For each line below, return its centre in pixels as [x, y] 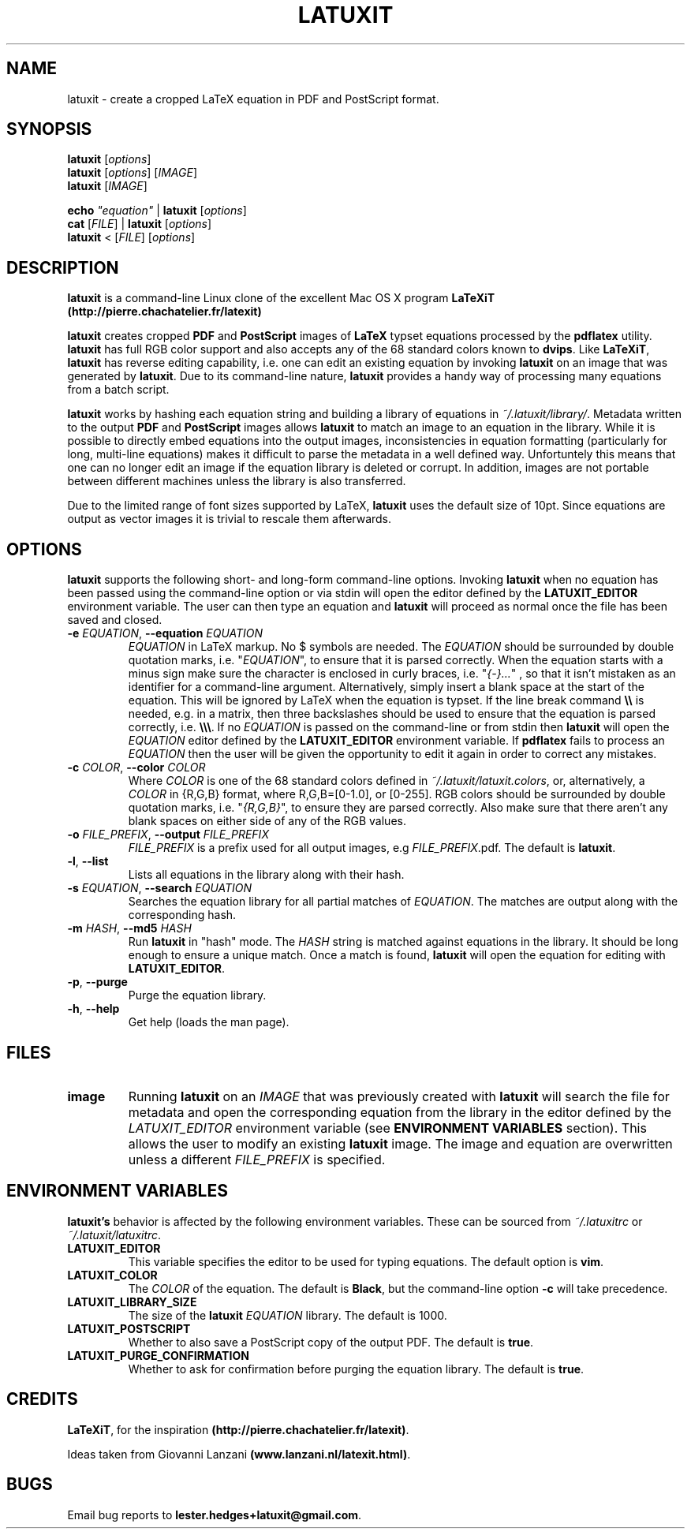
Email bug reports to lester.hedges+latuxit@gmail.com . [215, 1514]
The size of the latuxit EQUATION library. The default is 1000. [288, 1315]
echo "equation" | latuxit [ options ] [157, 211]
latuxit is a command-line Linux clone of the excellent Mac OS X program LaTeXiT [281, 298]
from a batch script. [118, 390]
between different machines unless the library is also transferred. [237, 481]
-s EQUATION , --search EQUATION [160, 888]
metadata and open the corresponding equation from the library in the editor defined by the [400, 1112]
